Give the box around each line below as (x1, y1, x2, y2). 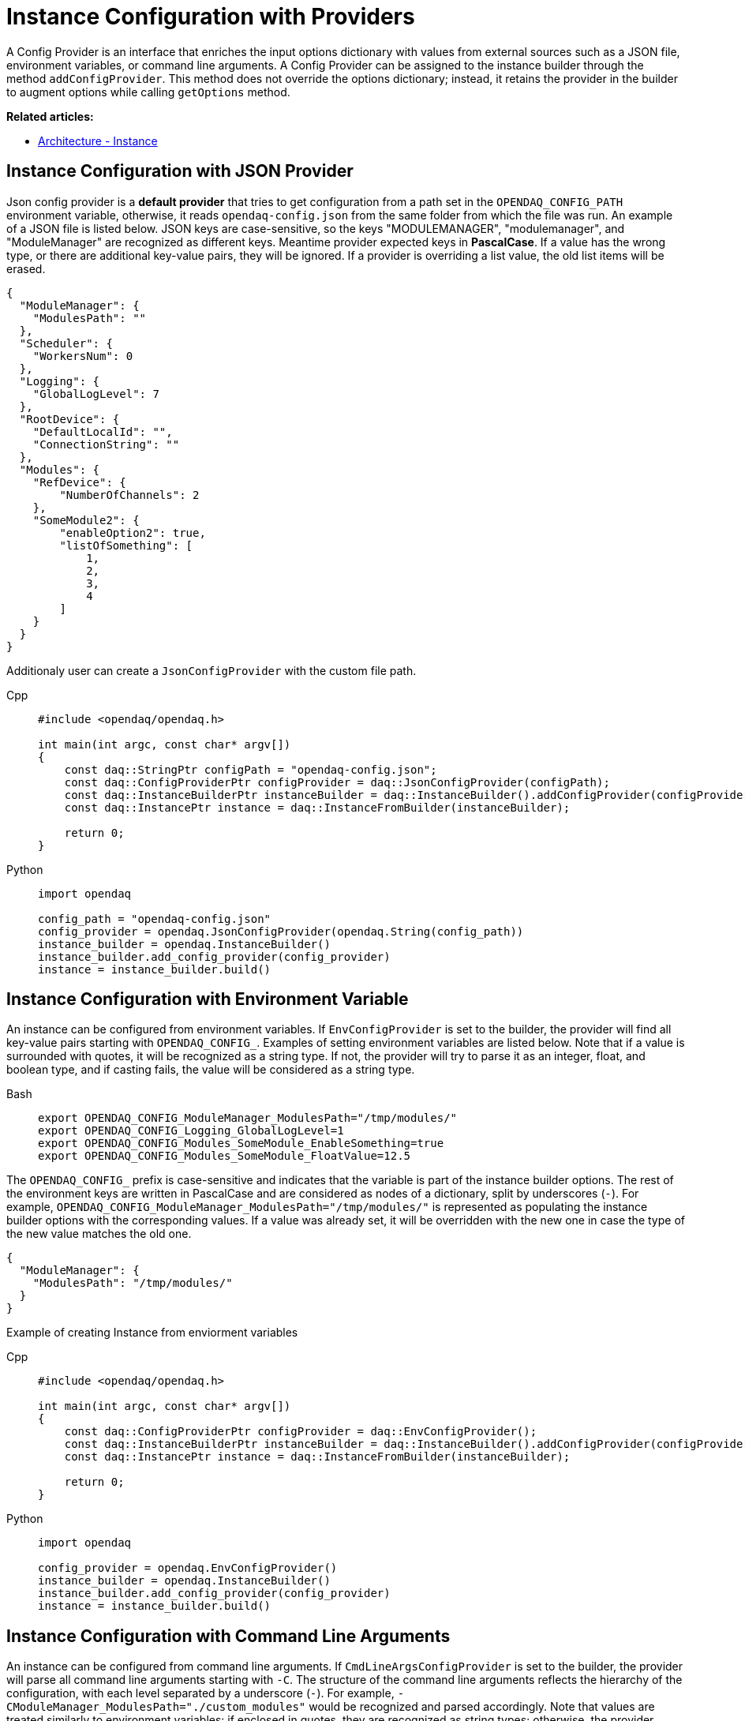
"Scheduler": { (19, 336, 113, 350)
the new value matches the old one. (6, 1227, 192, 1241)
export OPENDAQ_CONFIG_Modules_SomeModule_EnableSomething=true (38, 1137, 444, 1150)
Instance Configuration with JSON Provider (6, 161, 354, 182)
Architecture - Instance (38, 133, 158, 148)
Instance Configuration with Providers (6, 3, 415, 30)
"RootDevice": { (19, 412, 120, 426)
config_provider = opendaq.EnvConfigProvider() (38, 1562, 338, 1575)
